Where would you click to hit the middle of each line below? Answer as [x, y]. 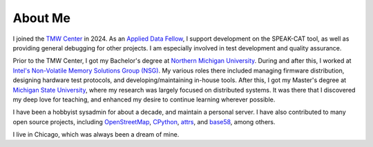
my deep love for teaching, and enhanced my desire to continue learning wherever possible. [144, 99]
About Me [41, 18]
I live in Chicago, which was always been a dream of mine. [96, 135]
